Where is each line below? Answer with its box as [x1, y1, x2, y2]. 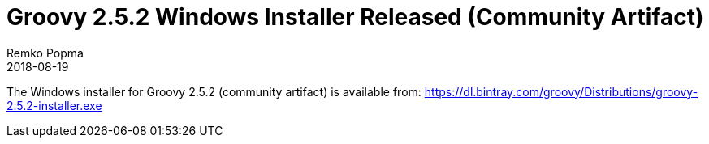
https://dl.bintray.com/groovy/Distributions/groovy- [424, 84, 698, 99]
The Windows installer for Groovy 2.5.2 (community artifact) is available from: [6, 84, 422, 99]
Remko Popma [6, 45, 84, 60]
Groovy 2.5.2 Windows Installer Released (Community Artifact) [6, 3, 704, 31]
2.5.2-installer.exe [6, 98, 102, 112]
